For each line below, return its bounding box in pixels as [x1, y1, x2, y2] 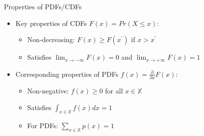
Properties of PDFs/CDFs [4, 1, 82, 11]
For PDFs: [27, 120, 58, 131]
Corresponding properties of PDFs [15, 68, 119, 79]
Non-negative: [27, 85, 69, 95]
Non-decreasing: [27, 34, 75, 45]
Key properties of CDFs [15, 18, 87, 28]
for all [105, 85, 123, 95]
